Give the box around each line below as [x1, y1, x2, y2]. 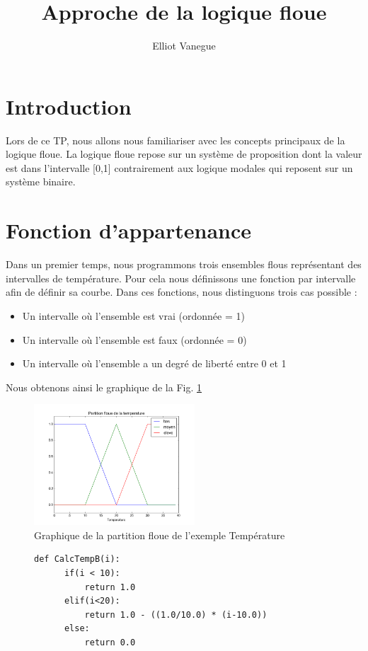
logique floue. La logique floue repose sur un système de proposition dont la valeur [6, 146, 362, 161]
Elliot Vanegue [152, 38, 216, 53]
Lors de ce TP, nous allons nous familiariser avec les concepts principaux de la [6, 132, 345, 147]
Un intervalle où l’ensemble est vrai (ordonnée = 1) [22, 308, 245, 323]
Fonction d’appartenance [6, 216, 252, 245]
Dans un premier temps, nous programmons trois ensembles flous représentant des [6, 257, 362, 272]
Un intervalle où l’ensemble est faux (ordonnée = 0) [22, 332, 247, 347]
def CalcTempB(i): [34, 554, 120, 565]
